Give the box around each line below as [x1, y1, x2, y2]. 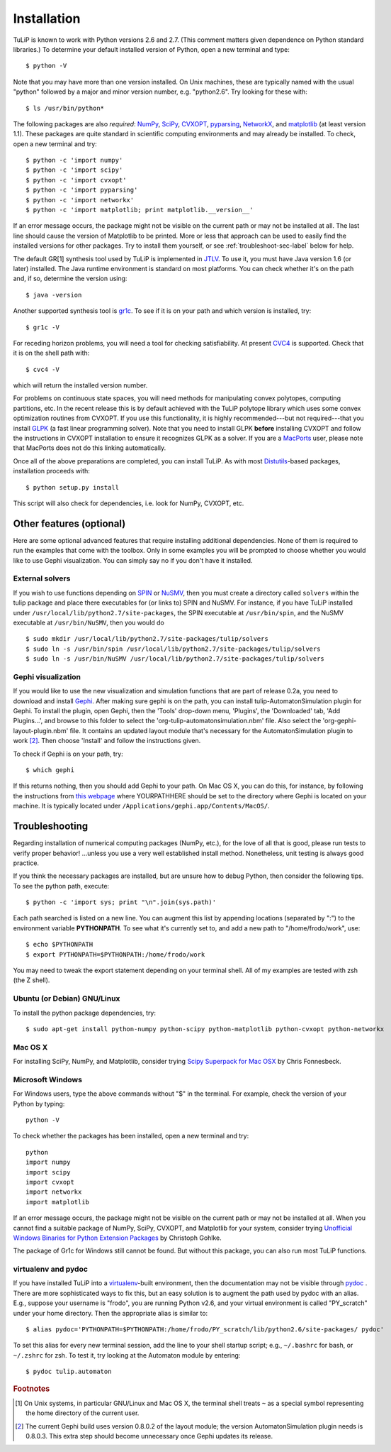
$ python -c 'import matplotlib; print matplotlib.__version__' [25, 206, 254, 214]
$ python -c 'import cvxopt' [25, 176, 127, 184]
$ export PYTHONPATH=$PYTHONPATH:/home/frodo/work [25, 950, 205, 958]
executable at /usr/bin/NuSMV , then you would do [13, 618, 164, 627]
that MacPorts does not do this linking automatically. [13, 444, 166, 452]
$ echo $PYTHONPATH [25, 940, 93, 949]
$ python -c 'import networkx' [25, 196, 135, 204]
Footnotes [13, 1384, 50, 1394]
